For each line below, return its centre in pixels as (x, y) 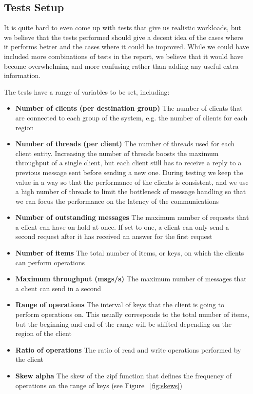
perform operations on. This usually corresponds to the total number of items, (132, 314)
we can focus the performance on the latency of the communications (117, 201)
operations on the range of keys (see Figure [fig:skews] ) (99, 385)
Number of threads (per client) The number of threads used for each (125, 144)
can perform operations (50, 262)
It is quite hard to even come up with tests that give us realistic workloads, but (123, 28)
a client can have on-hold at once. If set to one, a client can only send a (122, 227)
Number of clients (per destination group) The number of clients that (129, 108)
